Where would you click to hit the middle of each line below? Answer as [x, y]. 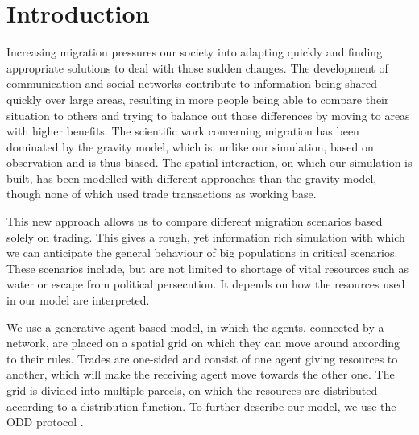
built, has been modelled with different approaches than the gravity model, [192, 178]
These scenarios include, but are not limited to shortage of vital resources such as [207, 268]
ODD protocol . [45, 422]
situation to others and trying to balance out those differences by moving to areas [208, 115]
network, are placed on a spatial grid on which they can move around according [203, 343]
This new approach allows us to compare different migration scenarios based [195, 221]
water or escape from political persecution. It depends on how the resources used [206, 284]
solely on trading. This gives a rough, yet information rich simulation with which [206, 236]
